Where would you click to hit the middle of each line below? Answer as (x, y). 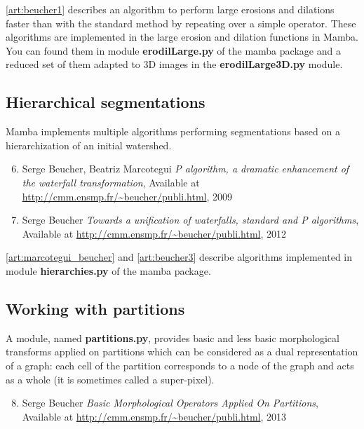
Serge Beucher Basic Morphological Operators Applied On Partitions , (170, 403)
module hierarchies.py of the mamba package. (108, 270)
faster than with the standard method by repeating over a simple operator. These (181, 23)
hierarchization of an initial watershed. (89, 145)
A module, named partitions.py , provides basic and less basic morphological (173, 338)
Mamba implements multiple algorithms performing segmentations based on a (173, 131)
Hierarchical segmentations (106, 102)
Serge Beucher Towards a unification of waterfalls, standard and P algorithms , (190, 220)
